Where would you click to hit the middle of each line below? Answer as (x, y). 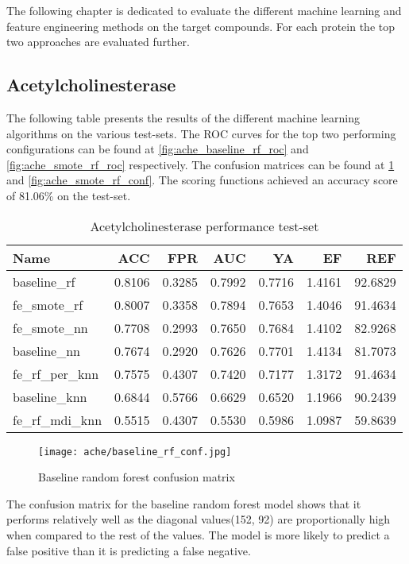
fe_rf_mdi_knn (58, 419)
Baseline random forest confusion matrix (137, 477)
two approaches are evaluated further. (98, 42)
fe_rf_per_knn (56, 373)
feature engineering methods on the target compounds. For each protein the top (201, 26)
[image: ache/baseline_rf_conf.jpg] (135, 452)
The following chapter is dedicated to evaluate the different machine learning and (204, 10)
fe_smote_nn (50, 327)
